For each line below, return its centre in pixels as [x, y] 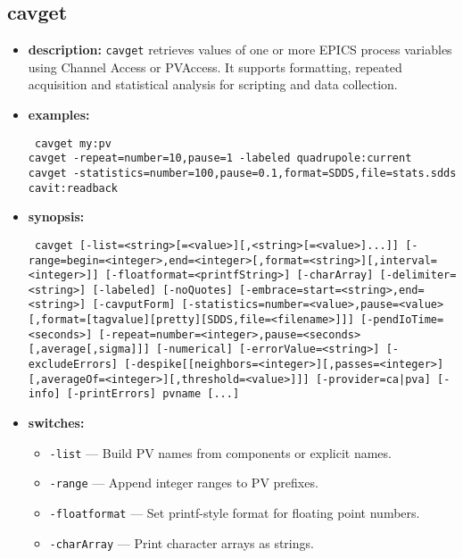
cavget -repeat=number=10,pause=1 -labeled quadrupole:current [220, 158]
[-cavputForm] [134, 305]
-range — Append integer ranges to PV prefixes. [184, 483]
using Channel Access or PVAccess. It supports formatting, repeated [215, 67]
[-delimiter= [418, 275]
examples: [59, 115]
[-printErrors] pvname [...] [153, 394]
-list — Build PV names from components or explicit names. [220, 452]
